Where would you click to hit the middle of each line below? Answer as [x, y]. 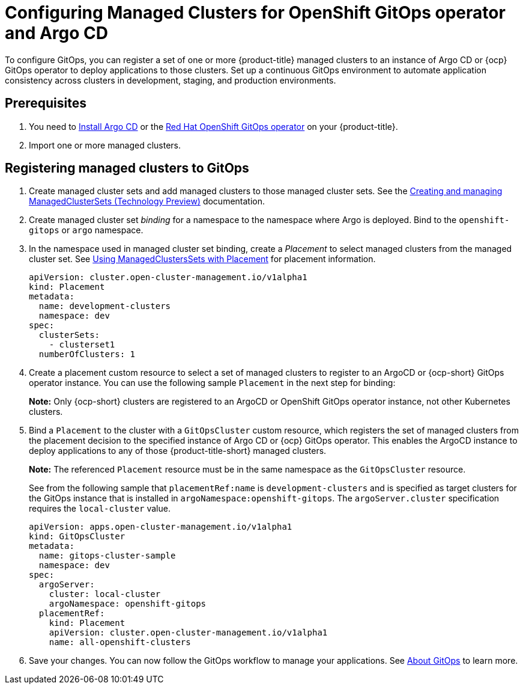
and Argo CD [57, 33]
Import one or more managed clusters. [105, 145]
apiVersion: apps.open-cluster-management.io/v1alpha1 [161, 527]
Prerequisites [46, 103]
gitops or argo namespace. [86, 230]
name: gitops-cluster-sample [107, 556]
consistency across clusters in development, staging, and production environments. [171, 80]
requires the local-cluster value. [100, 509]
